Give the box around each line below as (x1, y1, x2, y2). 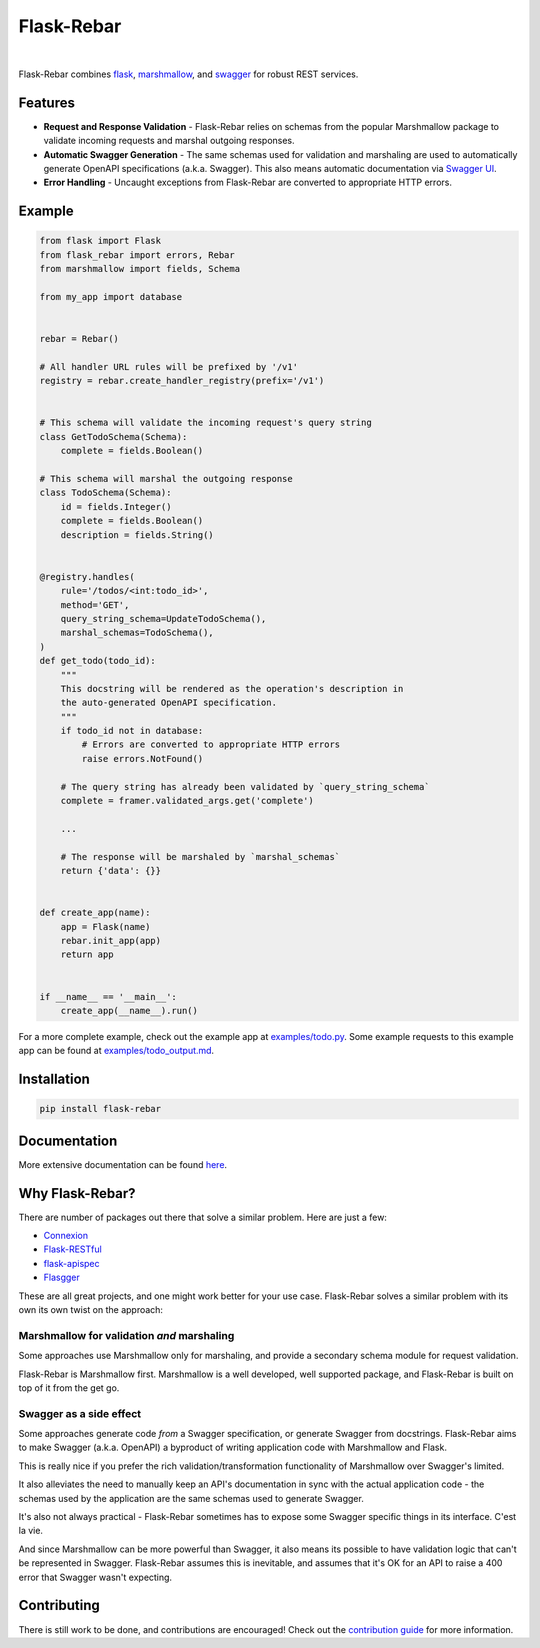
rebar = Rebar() (39, 333, 120, 345)
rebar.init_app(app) (60, 935, 162, 946)
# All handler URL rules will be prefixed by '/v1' (39, 361, 299, 372)
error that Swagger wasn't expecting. (18, 1571, 173, 1583)
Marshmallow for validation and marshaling (18, 1328, 235, 1342)
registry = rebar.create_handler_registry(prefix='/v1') (39, 375, 325, 387)
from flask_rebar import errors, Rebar (39, 249, 235, 260)
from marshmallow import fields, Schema (39, 263, 240, 275)
